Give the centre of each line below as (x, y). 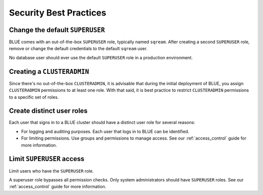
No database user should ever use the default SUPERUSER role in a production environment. (101, 57)
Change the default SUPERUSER (57, 30)
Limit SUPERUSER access (47, 159)
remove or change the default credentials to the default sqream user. (78, 49)
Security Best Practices (58, 13)
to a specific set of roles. (34, 97)
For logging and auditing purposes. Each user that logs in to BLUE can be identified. (105, 131)
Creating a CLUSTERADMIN (49, 71)
